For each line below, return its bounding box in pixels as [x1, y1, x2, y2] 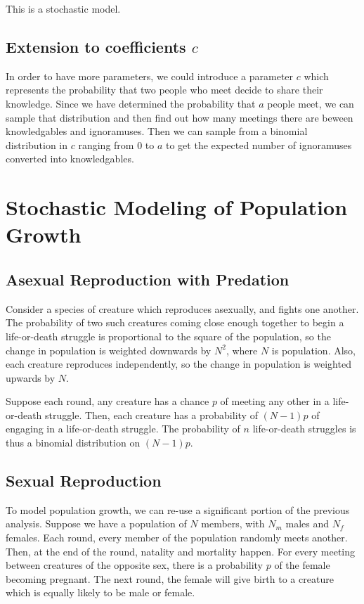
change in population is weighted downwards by [6, 342, 212, 357]
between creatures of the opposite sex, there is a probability [6, 558, 264, 572]
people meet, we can [267, 96, 354, 110]
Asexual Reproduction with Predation [6, 268, 290, 290]
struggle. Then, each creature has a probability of [45, 407, 258, 422]
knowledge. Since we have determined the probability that [6, 96, 256, 110]
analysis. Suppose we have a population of [6, 516, 187, 531]
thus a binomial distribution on [6, 435, 141, 450]
